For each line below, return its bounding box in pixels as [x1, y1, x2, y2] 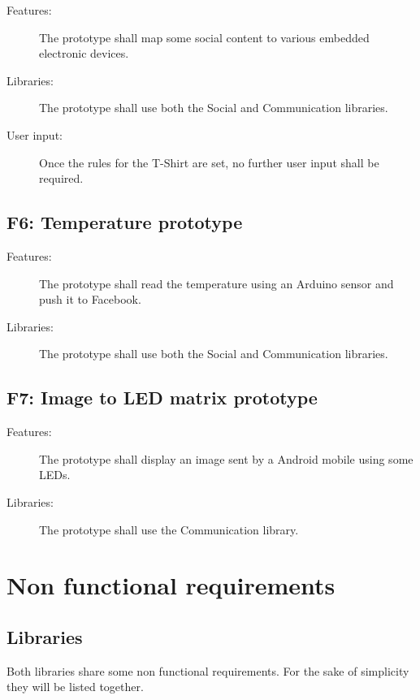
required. [39, 170, 84, 187]
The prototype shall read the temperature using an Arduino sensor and [39, 274, 394, 292]
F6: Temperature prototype [6, 210, 243, 235]
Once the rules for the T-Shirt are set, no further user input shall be [39, 153, 379, 171]
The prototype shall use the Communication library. [39, 521, 299, 538]
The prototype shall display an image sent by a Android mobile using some [39, 450, 414, 467]
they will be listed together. [6, 678, 144, 695]
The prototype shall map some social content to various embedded [39, 28, 370, 45]
